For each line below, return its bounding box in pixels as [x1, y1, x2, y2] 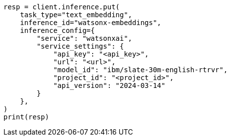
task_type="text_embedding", [20, 11, 132, 19]
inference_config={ [20, 27, 95, 34]
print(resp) [3, 113, 49, 121]
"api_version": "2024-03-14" [53, 82, 165, 89]
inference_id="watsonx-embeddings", [20, 19, 162, 27]
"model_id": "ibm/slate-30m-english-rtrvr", [53, 66, 228, 74]
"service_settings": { [36, 42, 124, 50]
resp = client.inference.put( [3, 3, 120, 11]
